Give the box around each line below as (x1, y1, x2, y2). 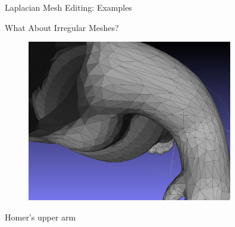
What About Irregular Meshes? (5, 21, 119, 33)
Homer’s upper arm (5, 210, 76, 223)
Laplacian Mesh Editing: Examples (5, 1, 132, 13)
